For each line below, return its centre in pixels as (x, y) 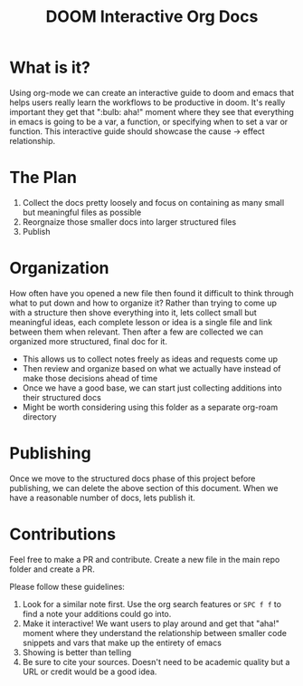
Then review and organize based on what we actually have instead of (152, 368)
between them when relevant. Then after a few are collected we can (137, 332)
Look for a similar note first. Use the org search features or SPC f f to (152, 604)
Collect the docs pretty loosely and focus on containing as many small (153, 202)
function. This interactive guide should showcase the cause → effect (137, 131)
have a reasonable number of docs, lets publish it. (103, 498)
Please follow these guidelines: (67, 586)
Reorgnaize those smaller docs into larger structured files (129, 222)
